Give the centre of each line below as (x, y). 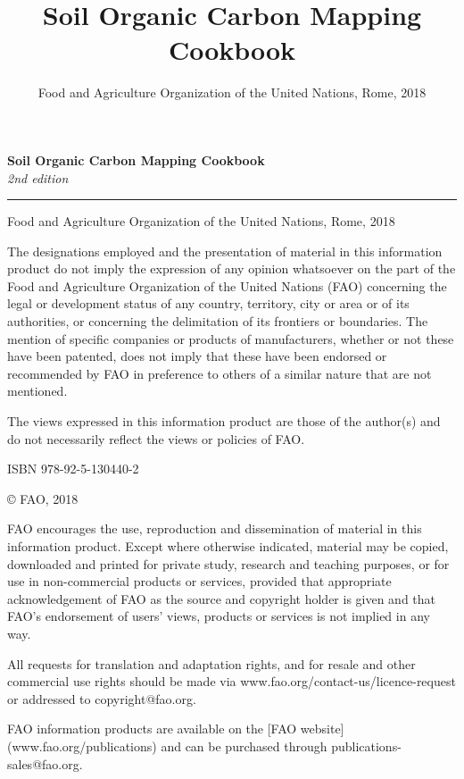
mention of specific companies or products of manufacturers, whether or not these (231, 338)
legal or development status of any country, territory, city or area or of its (208, 303)
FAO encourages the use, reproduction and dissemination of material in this (215, 528)
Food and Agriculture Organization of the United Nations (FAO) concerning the (227, 285)
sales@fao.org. (45, 763)
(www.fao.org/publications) (82, 745)
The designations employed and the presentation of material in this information (225, 251)
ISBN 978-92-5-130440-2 (73, 469)
